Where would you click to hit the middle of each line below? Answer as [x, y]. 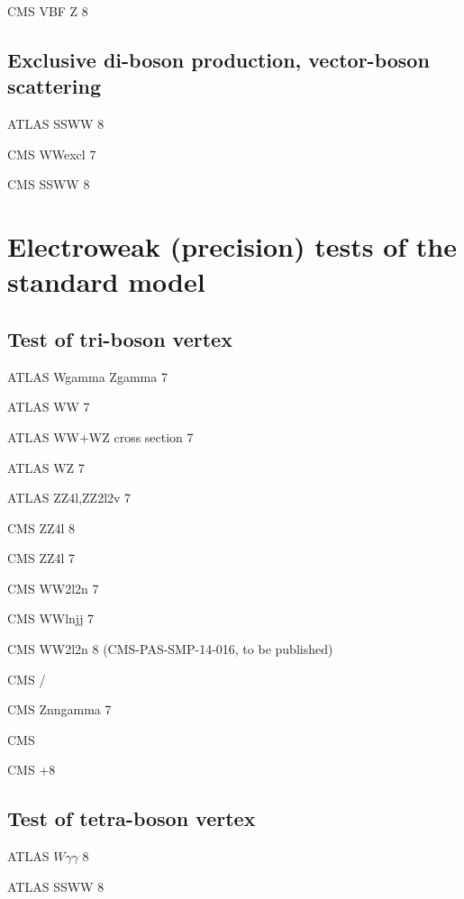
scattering [54, 86]
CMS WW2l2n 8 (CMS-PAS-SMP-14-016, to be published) [170, 649]
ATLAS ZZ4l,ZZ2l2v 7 [69, 498]
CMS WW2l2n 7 [53, 588]
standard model [106, 282]
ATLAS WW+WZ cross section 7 [100, 436]
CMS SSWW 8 [49, 184]
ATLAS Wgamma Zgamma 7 [87, 376]
